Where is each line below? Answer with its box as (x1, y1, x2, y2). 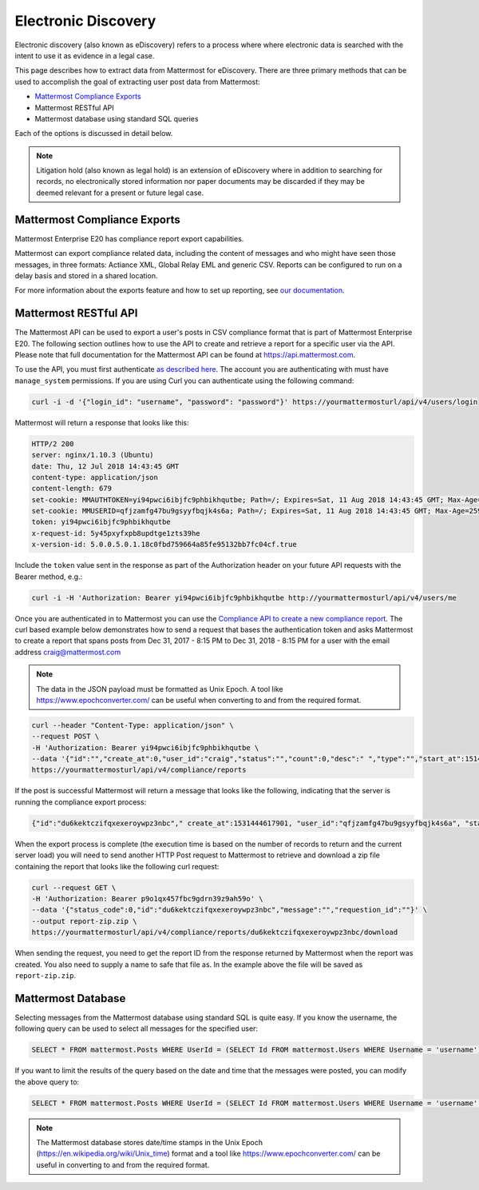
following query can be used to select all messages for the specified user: (14, 1024, 259, 1033)
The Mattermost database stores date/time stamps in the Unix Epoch (36, 1137, 263, 1147)
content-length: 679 (31, 484, 112, 493)
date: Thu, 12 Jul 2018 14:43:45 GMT (31, 461, 180, 471)
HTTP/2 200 (31, 439, 74, 448)
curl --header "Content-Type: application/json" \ (31, 721, 235, 729)
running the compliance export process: (14, 797, 147, 807)
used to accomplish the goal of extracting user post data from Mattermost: (14, 77, 261, 86)
